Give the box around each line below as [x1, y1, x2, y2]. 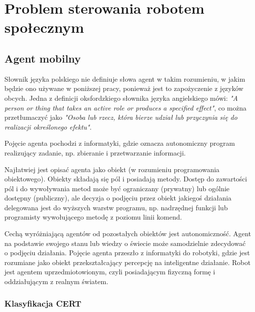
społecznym [4, 17, 84, 37]
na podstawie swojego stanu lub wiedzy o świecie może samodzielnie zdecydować [4, 238, 246, 248]
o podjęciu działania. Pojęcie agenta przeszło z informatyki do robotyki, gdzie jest [4, 247, 250, 258]
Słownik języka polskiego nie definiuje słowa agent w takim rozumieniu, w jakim [4, 73, 245, 84]
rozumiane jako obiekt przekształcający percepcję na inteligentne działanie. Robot [4, 257, 251, 267]
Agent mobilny [4, 50, 81, 66]
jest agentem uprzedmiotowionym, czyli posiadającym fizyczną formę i [4, 267, 215, 277]
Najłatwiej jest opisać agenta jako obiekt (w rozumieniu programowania [4, 164, 220, 174]
